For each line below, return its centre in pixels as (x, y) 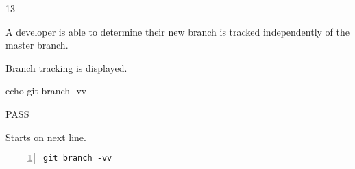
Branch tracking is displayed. (66, 67)
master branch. (37, 45)
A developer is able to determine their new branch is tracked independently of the (178, 31)
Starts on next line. (46, 136)
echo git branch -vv (46, 91)
